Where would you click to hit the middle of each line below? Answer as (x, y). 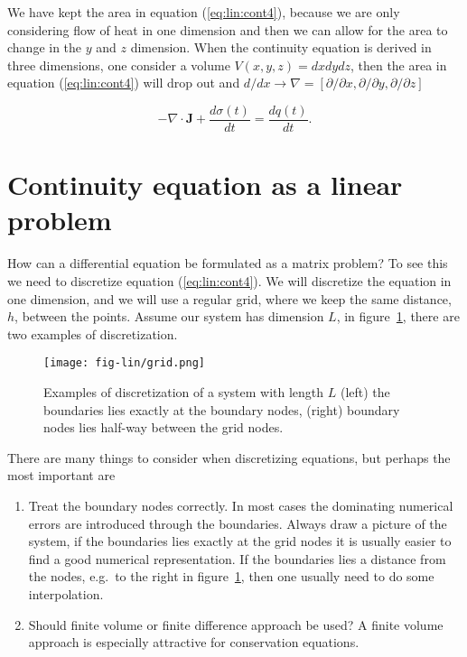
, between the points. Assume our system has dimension (169, 316)
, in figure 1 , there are (398, 316)
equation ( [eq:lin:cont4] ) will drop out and (124, 83)
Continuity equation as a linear (205, 185)
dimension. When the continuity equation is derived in (281, 47)
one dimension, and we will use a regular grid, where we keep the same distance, (229, 298)
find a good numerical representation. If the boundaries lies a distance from (237, 558)
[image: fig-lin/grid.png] (124, 363)
